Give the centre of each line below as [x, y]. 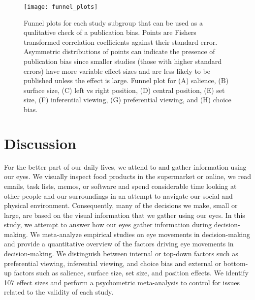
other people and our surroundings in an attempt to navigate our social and [118, 195]
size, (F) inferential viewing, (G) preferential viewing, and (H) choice [127, 100]
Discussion [40, 143]
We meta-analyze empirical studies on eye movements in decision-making [140, 234]
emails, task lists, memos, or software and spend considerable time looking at [120, 186]
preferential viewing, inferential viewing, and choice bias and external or [113, 263]
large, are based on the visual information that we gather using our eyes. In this [125, 215]
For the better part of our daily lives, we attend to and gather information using [125, 166]
